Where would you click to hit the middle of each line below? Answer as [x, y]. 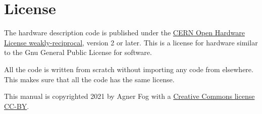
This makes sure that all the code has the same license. [89, 79]
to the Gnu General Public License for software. [78, 52]
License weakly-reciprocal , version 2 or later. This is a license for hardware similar [131, 42]
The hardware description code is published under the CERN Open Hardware [124, 33]
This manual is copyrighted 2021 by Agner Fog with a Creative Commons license [129, 96]
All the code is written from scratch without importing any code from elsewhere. [129, 69]
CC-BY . [17, 106]
